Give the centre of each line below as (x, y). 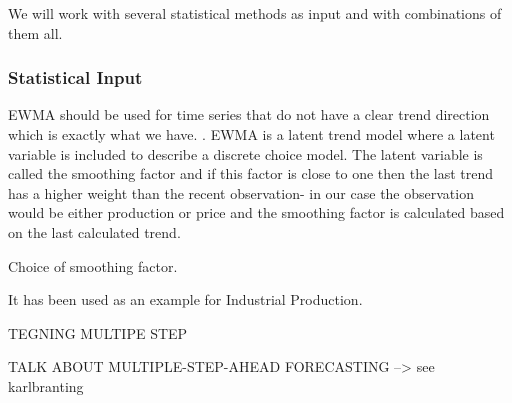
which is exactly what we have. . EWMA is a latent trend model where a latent (251, 134)
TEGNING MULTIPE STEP (98, 332)
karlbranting (46, 385)
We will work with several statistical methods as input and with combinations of (255, 13)
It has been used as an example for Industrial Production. (185, 299)
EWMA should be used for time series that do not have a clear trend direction (249, 114)
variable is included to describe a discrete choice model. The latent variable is (245, 153)
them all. (35, 32)
